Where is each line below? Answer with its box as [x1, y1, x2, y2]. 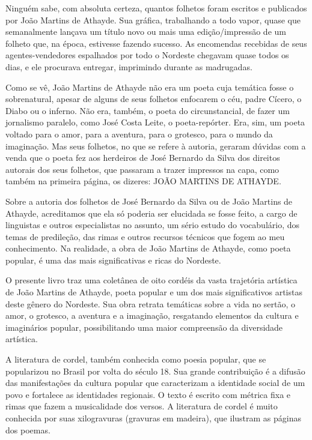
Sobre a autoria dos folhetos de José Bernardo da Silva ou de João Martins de [5, 194, 293, 207]
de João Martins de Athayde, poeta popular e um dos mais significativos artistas [5, 286, 302, 298]
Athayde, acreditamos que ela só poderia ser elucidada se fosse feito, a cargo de [5, 206, 298, 219]
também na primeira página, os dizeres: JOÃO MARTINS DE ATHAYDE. [5, 175, 281, 187]
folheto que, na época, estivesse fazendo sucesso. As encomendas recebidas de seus [5, 37, 307, 49]
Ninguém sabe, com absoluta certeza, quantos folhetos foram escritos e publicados [5, 2, 307, 14]
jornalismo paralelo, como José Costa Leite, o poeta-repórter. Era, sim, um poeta [5, 116, 305, 128]
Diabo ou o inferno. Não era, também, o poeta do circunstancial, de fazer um [5, 104, 290, 116]
